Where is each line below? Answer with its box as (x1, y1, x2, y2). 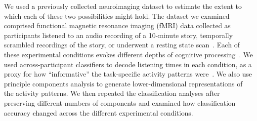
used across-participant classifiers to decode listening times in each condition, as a (4, 59, 252, 69)
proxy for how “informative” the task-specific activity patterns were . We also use (4, 69, 252, 79)
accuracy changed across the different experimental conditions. (4, 107, 193, 118)
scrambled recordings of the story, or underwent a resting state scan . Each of (4, 40, 240, 50)
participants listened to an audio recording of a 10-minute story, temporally (4, 30, 233, 40)
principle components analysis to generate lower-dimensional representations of (4, 78, 243, 88)
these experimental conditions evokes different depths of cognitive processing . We (4, 49, 253, 59)
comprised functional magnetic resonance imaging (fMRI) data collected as (4, 20, 231, 31)
